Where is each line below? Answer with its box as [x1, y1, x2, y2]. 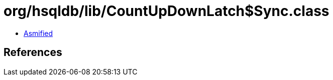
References [4, 46, 62, 59]
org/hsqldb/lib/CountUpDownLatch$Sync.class [4, 2, 329, 19]
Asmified [24, 28, 53, 37]
